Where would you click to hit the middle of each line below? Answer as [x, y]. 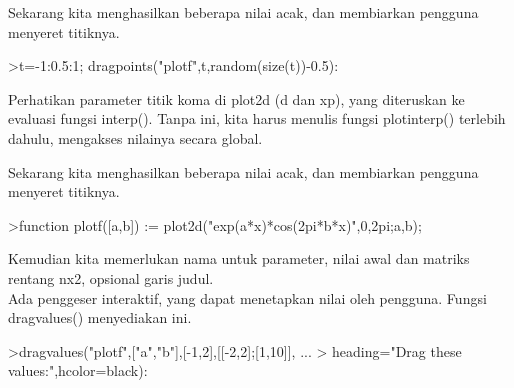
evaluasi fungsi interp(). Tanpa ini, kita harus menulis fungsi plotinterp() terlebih [257, 118]
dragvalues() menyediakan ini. [100, 317]
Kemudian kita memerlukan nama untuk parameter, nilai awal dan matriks [239, 258]
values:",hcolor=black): [78, 370]
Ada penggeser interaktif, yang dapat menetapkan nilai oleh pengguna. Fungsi [247, 297]
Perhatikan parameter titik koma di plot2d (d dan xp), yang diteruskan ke [236, 98]
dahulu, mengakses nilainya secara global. [135, 137]
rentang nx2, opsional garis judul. [111, 277]
